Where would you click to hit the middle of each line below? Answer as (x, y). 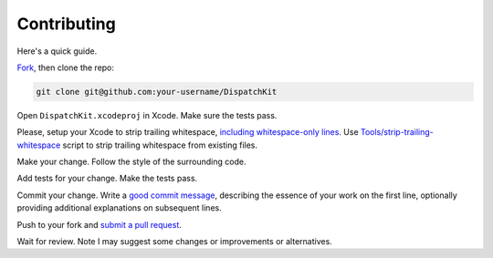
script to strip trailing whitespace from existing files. (160, 145)
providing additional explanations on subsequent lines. (120, 208)
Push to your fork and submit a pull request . (100, 224)
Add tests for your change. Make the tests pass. (107, 179)
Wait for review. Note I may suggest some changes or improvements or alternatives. (174, 242)
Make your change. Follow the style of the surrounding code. (131, 162)
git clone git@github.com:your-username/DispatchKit (157, 92)
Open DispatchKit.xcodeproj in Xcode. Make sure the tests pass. (147, 115)
